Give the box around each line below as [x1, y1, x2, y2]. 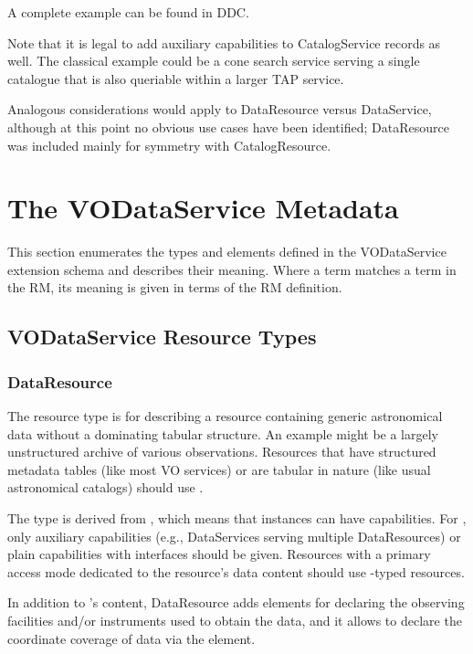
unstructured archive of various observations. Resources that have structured [7, 442, 436, 461]
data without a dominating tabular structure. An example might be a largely [7, 424, 438, 443]
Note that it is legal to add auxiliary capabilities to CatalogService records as [7, 33, 441, 52]
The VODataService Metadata [7, 189, 399, 227]
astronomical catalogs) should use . [7, 478, 204, 497]
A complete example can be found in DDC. [7, 3, 249, 21]
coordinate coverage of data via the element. [7, 628, 256, 648]
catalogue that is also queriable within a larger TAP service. [7, 69, 344, 88]
